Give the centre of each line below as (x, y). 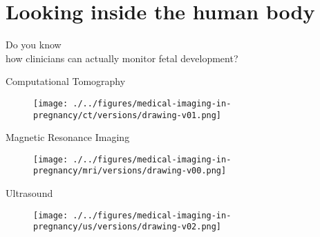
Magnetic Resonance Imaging (68, 137)
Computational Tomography (66, 81)
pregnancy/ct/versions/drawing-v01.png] (128, 115)
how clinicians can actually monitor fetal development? (122, 58)
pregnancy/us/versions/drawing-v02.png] (128, 227)
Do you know (34, 45)
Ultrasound (29, 193)
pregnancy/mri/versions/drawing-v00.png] (130, 171)
